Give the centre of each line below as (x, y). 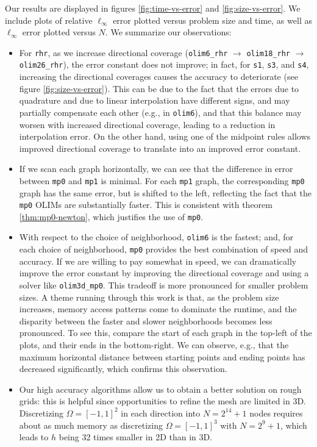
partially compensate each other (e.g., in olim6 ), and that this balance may (160, 112)
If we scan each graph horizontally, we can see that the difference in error (156, 169)
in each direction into (161, 413)
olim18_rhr (268, 53)
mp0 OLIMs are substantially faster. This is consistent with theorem (146, 205)
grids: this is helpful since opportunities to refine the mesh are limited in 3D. (163, 401)
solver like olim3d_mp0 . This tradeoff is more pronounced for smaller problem (164, 284)
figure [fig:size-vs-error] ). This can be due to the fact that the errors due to (159, 88)
